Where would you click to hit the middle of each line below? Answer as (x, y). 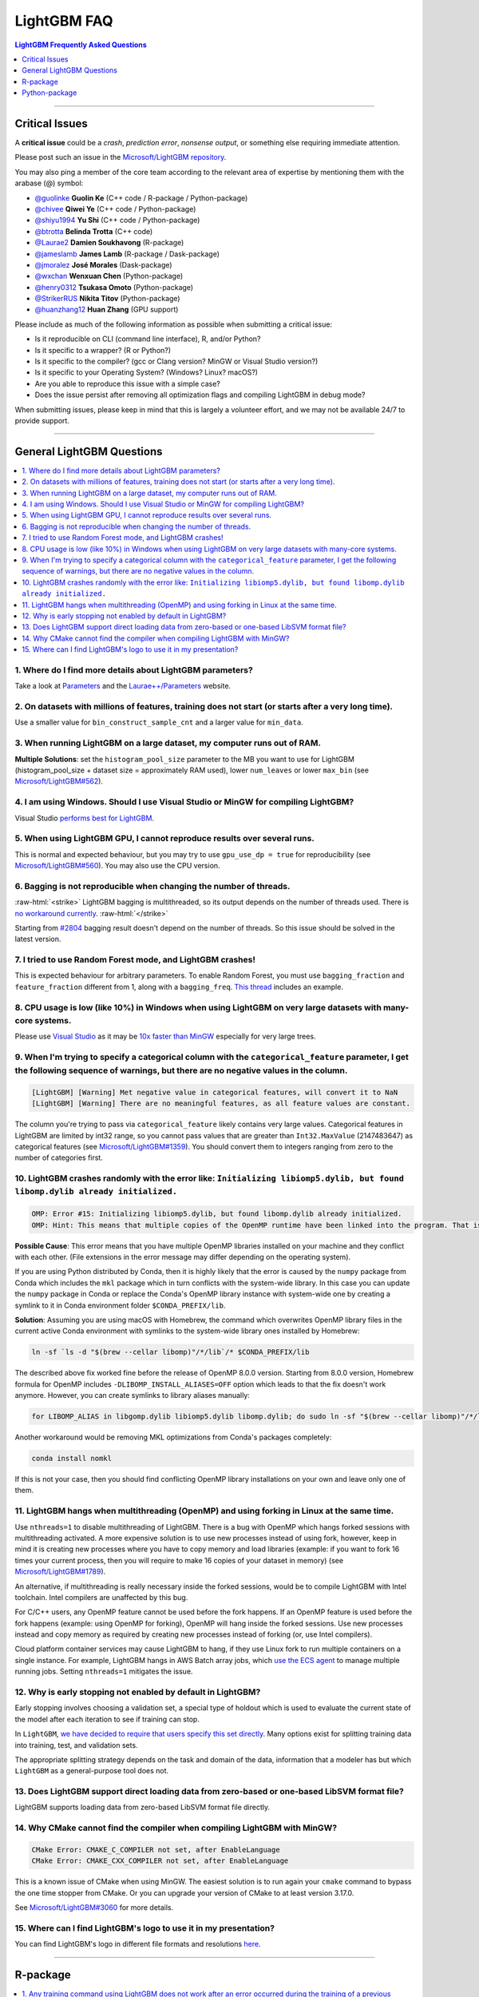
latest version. (38, 939)
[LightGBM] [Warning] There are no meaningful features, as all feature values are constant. (221, 1104)
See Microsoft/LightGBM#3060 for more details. (94, 1908)
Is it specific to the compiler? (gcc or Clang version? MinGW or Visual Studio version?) (176, 361)
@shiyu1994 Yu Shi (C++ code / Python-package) (117, 220)
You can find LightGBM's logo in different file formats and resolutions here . (138, 1944)
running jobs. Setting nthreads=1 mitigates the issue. (104, 1671)
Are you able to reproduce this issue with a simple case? (128, 383)
